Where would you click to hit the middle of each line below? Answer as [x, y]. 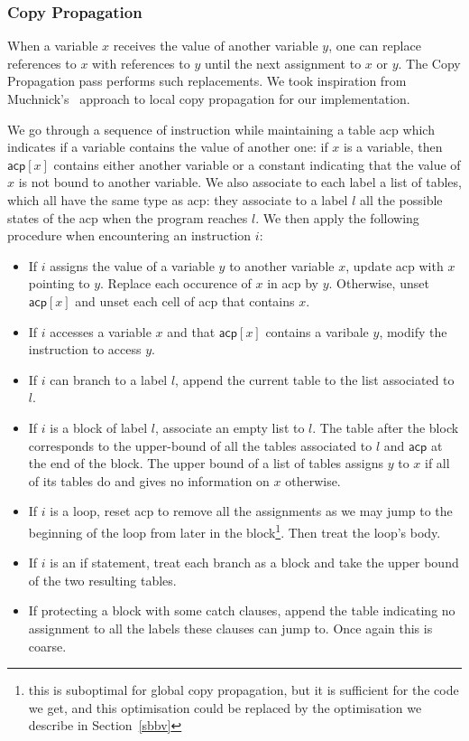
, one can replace [375, 46]
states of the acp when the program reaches [128, 217]
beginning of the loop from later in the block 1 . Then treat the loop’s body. [234, 530]
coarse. [47, 646]
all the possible [401, 199]
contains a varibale [317, 331]
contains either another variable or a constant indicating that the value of [257, 164]
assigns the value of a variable [132, 265]
